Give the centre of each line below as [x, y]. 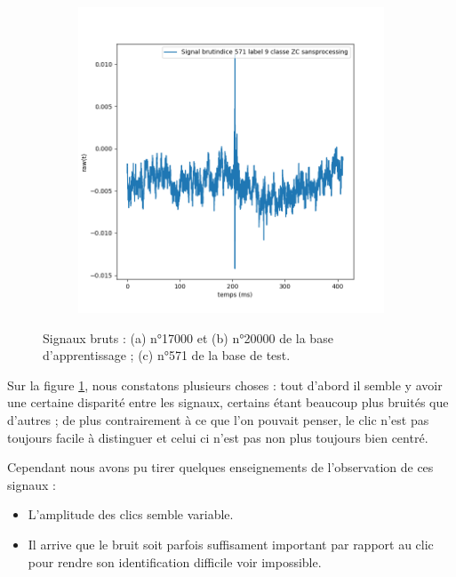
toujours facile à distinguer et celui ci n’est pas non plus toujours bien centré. [218, 437]
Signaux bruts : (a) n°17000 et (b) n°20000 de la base [188, 337]
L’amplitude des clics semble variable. [131, 514]
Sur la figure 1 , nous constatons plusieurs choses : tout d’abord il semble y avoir [225, 385]
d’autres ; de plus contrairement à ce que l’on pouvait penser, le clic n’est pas [218, 419]
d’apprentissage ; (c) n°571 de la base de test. [167, 355]
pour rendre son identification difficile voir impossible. [175, 561]
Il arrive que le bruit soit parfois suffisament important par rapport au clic [231, 544]
